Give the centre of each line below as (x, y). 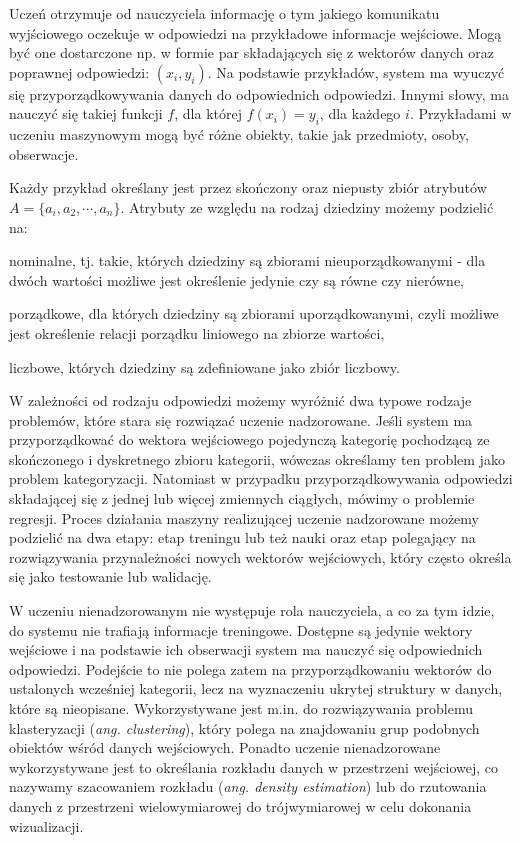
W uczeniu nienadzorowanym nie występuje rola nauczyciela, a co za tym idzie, (252, 610)
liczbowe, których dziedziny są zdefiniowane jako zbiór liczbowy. (204, 366)
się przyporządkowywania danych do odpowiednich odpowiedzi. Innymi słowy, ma (259, 93)
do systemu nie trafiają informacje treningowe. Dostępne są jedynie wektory (241, 629)
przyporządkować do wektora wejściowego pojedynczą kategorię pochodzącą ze (249, 439)
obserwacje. (44, 153)
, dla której (208, 113)
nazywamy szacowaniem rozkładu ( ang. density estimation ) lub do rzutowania (248, 786)
